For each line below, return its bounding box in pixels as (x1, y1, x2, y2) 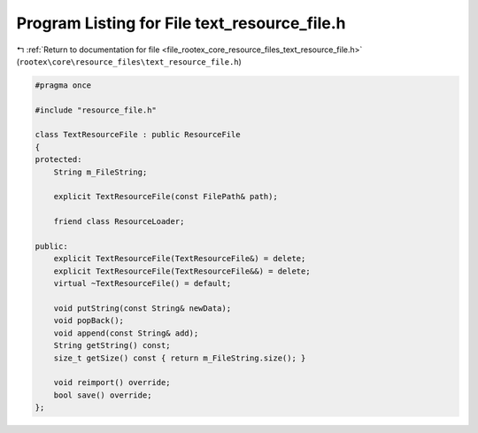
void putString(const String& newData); (53, 303, 232, 313)
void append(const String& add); (53, 328, 199, 338)
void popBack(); (53, 315, 124, 326)
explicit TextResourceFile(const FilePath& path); (53, 191, 278, 202)
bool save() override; (53, 390, 152, 400)
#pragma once (35, 80, 92, 90)
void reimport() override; (53, 377, 172, 388)
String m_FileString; (53, 166, 148, 177)
